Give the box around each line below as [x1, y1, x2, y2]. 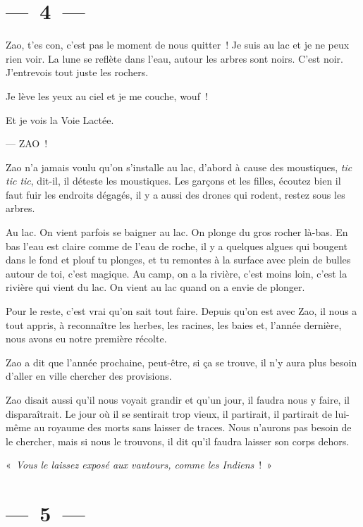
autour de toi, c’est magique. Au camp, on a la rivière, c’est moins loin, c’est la [6, 266, 347, 280]
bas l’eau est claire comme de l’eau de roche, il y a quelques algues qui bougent [6, 238, 347, 253]
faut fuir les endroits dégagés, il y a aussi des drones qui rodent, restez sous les [6, 187, 345, 201]
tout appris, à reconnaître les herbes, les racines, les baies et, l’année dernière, [6, 317, 342, 332]
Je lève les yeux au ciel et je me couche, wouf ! [6, 88, 208, 103]
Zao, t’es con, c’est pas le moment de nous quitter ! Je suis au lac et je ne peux [6, 37, 350, 52]
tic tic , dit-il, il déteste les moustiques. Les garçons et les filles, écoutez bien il [6, 173, 341, 188]
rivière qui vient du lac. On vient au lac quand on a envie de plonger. [6, 280, 305, 294]
